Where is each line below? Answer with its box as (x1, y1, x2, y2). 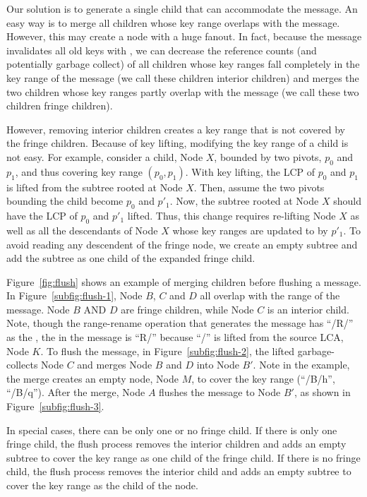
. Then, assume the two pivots (193, 179, 325, 194)
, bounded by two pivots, (214, 149, 322, 164)
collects (6, 357, 38, 372)
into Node (196, 357, 239, 372)
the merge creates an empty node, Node (6, 371, 179, 385)
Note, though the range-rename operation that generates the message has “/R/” (6, 316, 354, 330)
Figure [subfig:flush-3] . (6, 399, 104, 414)
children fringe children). (6, 98, 113, 113)
